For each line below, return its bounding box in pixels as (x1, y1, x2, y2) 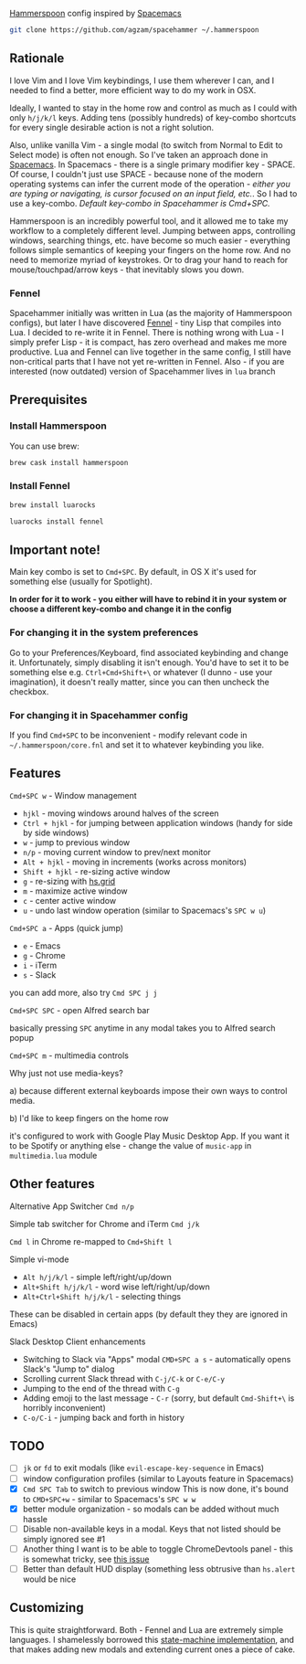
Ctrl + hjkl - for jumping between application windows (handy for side (22, 817, 294, 828)
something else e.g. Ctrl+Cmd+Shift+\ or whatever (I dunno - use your (9, 666, 273, 677)
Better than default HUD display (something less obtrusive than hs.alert (22, 1563, 296, 1574)
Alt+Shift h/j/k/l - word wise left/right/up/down (22, 1281, 210, 1292)
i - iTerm (22, 959, 58, 970)
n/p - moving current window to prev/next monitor (22, 846, 212, 857)
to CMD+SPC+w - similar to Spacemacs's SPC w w (22, 1493, 196, 1504)
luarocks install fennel (9, 516, 104, 526)
